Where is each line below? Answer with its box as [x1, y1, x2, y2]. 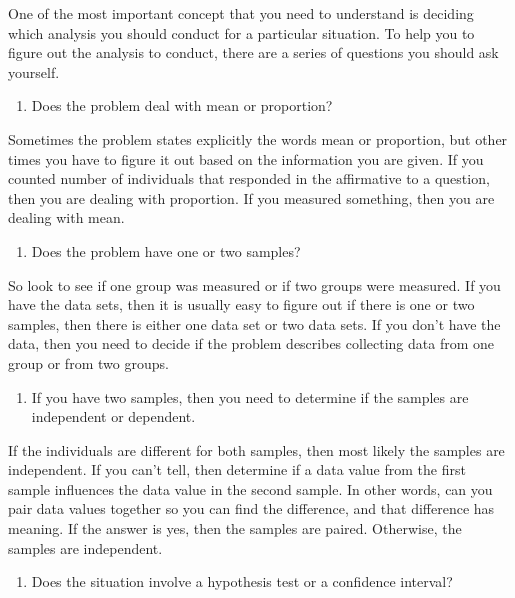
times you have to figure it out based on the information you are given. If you [8, 148, 484, 169]
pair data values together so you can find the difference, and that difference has [8, 498, 495, 519]
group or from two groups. [8, 352, 169, 373]
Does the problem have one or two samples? [31, 240, 301, 261]
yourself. [8, 61, 60, 82]
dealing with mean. [8, 207, 125, 228]
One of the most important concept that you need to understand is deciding [8, 3, 474, 23]
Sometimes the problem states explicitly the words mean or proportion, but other [8, 128, 508, 149]
